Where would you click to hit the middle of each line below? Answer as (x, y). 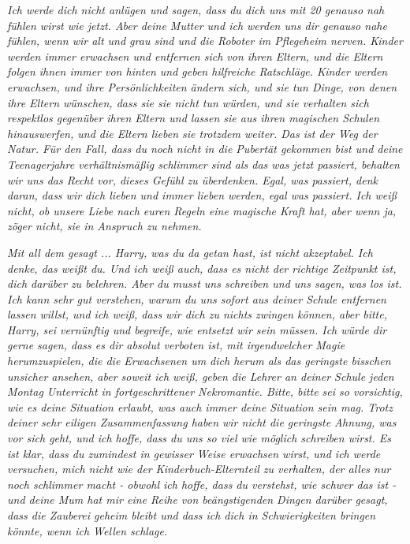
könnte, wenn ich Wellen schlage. (88, 530)
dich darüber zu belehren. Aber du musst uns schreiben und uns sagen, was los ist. (205, 283)
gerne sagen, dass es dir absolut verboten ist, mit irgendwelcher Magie (176, 345)
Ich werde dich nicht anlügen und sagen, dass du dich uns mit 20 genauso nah (196, 9)
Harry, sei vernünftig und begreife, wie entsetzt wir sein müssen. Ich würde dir (197, 329)
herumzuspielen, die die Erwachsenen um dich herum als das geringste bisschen (199, 361)
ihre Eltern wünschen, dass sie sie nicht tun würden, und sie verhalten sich (188, 102)
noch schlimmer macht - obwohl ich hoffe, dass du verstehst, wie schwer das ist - (202, 484)
